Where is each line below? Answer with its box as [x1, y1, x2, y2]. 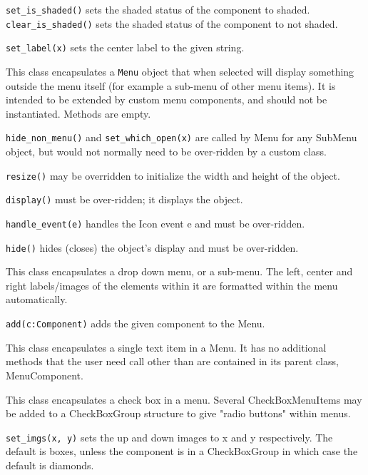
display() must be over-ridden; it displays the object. [6, 192, 243, 207]
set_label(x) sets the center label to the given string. [6, 40, 245, 55]
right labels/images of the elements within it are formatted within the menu [6, 277, 338, 292]
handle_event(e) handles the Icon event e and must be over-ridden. [6, 215, 305, 230]
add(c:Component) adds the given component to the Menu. [6, 316, 265, 331]
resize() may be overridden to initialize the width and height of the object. [6, 168, 340, 183]
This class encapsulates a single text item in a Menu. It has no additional [6, 339, 327, 354]
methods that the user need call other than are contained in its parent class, [6, 354, 339, 369]
